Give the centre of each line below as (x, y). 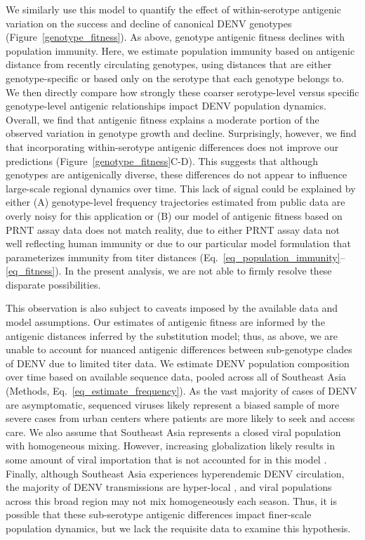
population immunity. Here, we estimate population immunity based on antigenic (180, 50)
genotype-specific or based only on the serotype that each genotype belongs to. (175, 78)
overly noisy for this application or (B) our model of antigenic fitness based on (174, 215)
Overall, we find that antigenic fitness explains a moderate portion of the (162, 119)
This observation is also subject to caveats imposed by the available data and (172, 308)
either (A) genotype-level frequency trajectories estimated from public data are (175, 202)
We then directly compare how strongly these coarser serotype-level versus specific (182, 92)
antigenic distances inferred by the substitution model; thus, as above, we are (172, 335)
